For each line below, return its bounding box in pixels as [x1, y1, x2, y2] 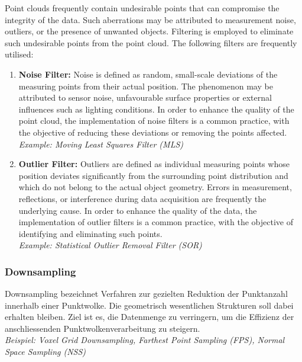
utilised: [5, 48, 34, 60]
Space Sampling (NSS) [5, 345, 86, 358]
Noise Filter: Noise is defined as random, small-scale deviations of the [18, 68, 278, 80]
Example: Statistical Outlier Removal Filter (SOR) [18, 239, 202, 251]
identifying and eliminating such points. [18, 227, 163, 239]
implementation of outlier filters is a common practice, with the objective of [18, 216, 293, 228]
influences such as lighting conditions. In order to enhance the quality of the [18, 102, 294, 115]
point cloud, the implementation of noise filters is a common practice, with [18, 114, 290, 127]
